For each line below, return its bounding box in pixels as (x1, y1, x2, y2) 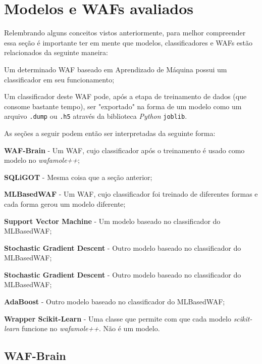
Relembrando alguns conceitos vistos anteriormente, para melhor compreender (4, 27, 246, 38)
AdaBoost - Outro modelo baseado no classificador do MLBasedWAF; (4, 296, 225, 307)
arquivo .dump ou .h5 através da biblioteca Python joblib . (4, 111, 187, 121)
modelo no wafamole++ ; (4, 155, 80, 165)
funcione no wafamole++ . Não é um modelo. (21, 323, 160, 334)
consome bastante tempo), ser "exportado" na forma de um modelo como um (4, 101, 242, 111)
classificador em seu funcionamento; (4, 74, 115, 84)
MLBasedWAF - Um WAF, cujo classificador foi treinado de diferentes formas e (4, 189, 258, 199)
